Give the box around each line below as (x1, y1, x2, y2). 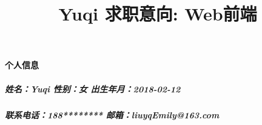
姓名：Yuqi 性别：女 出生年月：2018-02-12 (5, 82, 181, 95)
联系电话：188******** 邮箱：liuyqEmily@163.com (5, 108, 220, 121)
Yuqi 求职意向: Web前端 (58, 1, 257, 26)
